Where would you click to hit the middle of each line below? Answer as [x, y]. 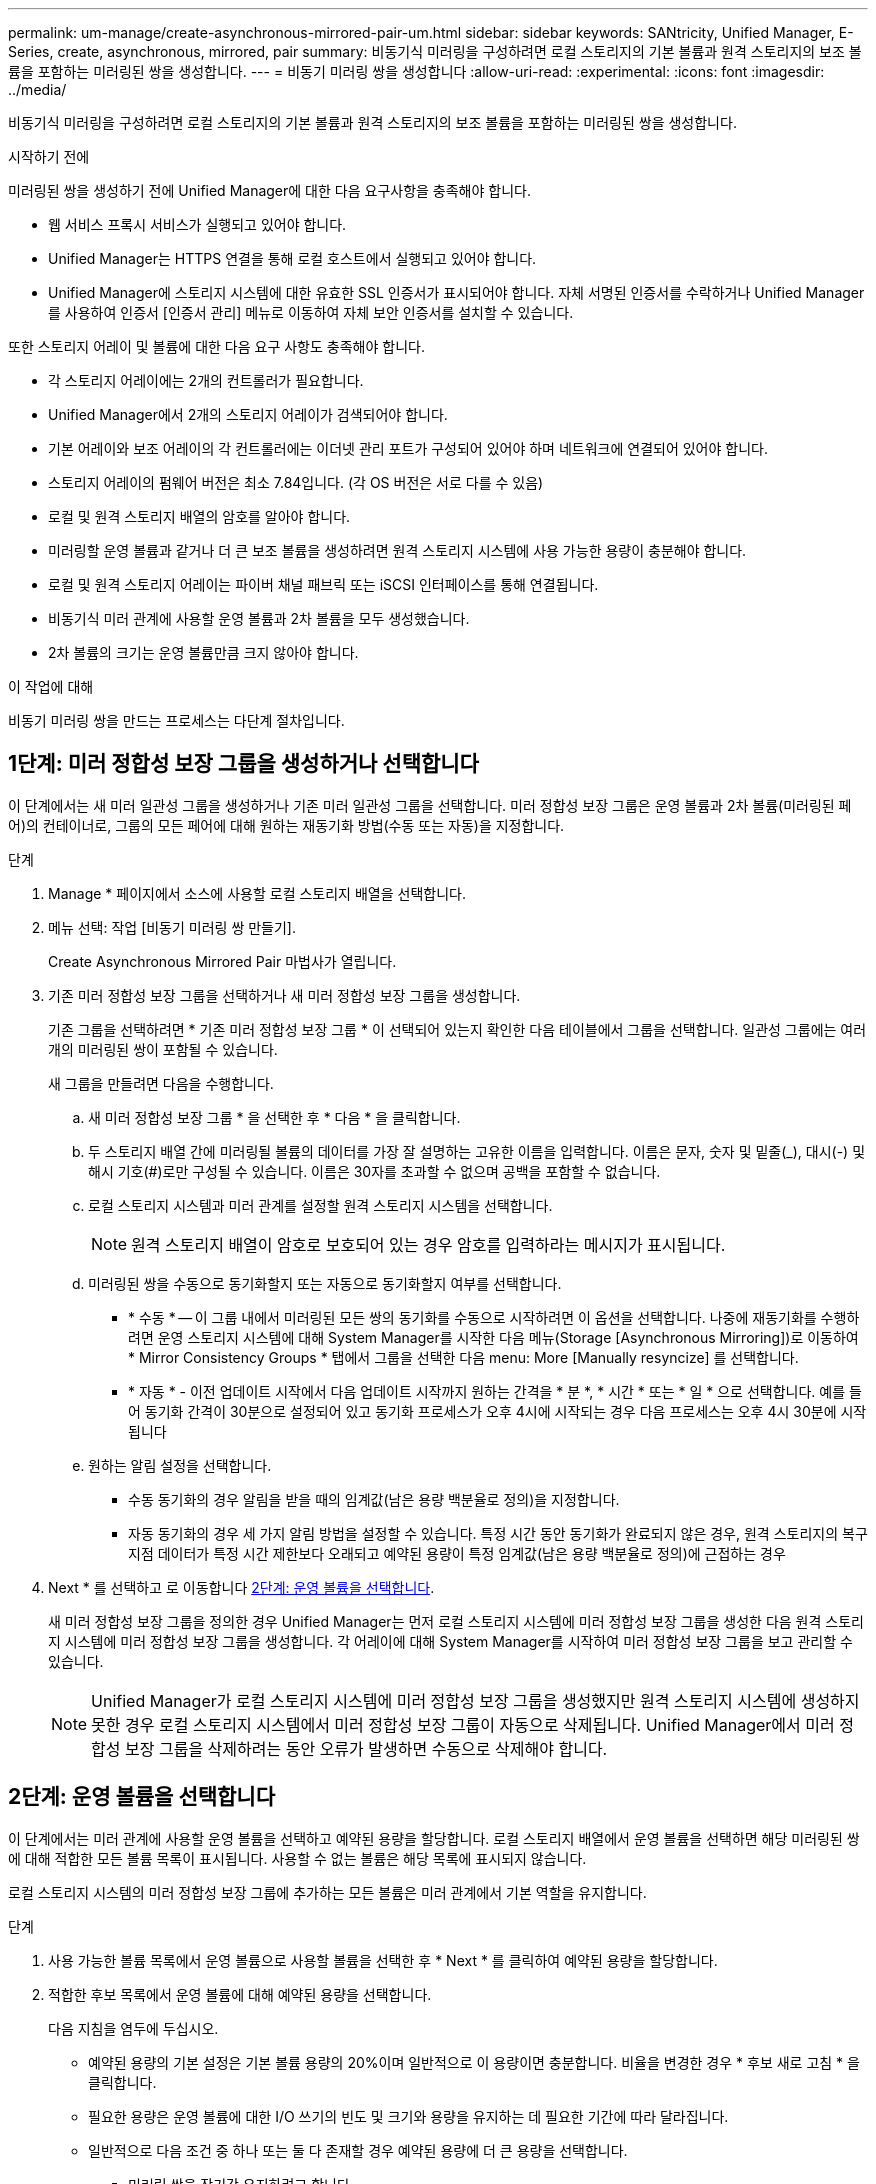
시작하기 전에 [49, 156]
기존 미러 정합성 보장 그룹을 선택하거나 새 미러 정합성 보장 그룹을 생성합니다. [284, 995]
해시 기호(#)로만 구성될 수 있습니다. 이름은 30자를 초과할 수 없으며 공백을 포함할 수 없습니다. [374, 1171]
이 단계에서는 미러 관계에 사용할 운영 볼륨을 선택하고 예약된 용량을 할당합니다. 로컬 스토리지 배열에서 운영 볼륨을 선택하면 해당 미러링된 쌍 [434, 1838]
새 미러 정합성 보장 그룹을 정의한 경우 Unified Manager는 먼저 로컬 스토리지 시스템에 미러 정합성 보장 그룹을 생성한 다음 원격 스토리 [456, 1621]
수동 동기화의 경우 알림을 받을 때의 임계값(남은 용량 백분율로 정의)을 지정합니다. [374, 1499]
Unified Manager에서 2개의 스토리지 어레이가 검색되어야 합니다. [248, 414]
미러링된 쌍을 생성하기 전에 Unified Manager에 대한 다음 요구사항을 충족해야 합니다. [269, 190]
